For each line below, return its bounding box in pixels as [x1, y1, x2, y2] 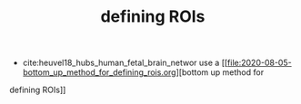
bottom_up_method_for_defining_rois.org [22, 67, 176, 78]
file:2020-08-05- [226, 57, 293, 69]
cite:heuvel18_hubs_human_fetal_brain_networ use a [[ [22, 57, 228, 69]
